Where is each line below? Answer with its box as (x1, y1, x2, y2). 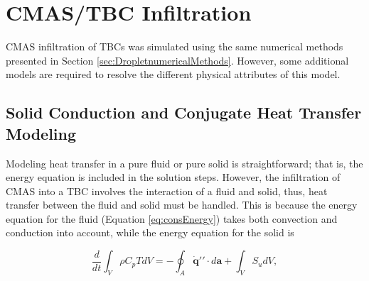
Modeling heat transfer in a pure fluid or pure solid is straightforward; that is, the (6, 155, 363, 170)
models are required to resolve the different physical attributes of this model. (6, 67, 341, 82)
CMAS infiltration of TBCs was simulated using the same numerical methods (6, 39, 343, 54)
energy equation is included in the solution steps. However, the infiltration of (6, 170, 341, 184)
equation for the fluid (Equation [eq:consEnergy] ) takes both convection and (6, 211, 338, 226)
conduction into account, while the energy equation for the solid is (6, 225, 294, 240)
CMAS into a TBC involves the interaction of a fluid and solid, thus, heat (6, 183, 328, 198)
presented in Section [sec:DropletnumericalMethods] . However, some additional (6, 53, 349, 67)
